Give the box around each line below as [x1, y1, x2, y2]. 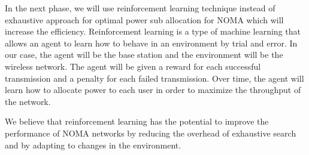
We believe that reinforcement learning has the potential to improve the [5, 115, 269, 128]
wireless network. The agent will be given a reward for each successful [5, 60, 261, 72]
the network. [5, 95, 51, 107]
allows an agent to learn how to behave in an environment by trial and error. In [5, 36, 298, 49]
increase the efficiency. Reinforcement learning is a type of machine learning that [5, 25, 301, 38]
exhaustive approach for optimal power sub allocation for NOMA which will [5, 13, 284, 26]
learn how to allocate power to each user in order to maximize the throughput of [5, 83, 301, 96]
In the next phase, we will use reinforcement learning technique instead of [5, 2, 275, 14]
